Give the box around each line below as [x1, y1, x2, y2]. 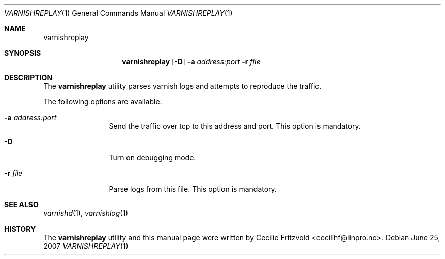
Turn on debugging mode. [109, 153, 196, 162]
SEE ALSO [4, 200, 39, 209]
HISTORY [4, 225, 36, 233]
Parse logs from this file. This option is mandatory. [109, 184, 277, 193]
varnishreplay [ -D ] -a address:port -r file [122, 57, 261, 66]
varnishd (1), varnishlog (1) [43, 209, 129, 217]
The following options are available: [43, 97, 162, 106]
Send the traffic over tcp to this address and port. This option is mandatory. [109, 122, 361, 130]
